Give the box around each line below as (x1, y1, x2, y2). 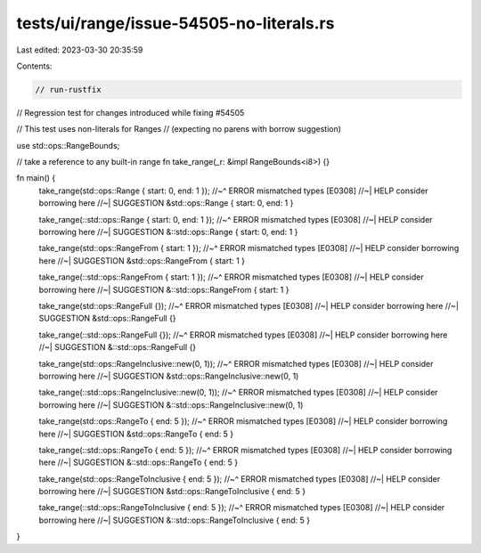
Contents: (16, 61, 53, 71)
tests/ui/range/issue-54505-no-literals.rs (16, 13, 335, 33)
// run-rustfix (35, 85, 102, 94)
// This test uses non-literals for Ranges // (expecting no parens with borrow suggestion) (16, 124, 342, 134)
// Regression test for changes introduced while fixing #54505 (16, 107, 245, 118)
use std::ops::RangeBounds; (16, 140, 120, 150)
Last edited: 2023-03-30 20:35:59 (16, 45, 143, 55)
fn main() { (16, 173, 56, 183)
